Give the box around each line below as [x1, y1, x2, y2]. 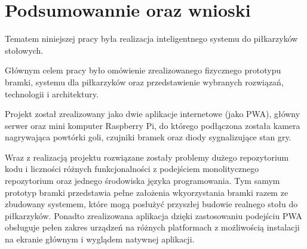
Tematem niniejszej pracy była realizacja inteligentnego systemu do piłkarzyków [5, 32, 298, 45]
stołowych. [5, 44, 44, 56]
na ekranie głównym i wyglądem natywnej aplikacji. [5, 233, 195, 245]
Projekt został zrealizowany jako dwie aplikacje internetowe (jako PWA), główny [5, 107, 300, 120]
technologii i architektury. [5, 87, 99, 100]
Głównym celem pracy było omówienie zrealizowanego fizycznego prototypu [5, 64, 281, 76]
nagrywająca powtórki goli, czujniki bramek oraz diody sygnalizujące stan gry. [5, 131, 291, 143]
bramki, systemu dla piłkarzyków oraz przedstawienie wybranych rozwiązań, [5, 75, 284, 88]
